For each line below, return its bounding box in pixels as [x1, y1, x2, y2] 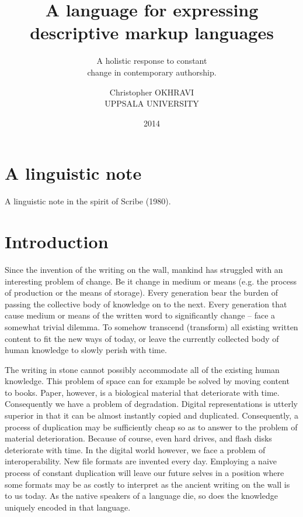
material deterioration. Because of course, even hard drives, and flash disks [5, 432, 272, 444]
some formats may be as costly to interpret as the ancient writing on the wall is [5, 478, 290, 490]
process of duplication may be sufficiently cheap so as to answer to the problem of [5, 420, 298, 433]
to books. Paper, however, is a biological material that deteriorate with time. [5, 386, 280, 398]
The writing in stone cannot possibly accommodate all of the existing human [5, 363, 280, 375]
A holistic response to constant [96, 54, 207, 67]
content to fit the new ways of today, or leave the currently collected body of [5, 332, 279, 344]
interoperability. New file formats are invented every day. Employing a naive [5, 455, 277, 467]
